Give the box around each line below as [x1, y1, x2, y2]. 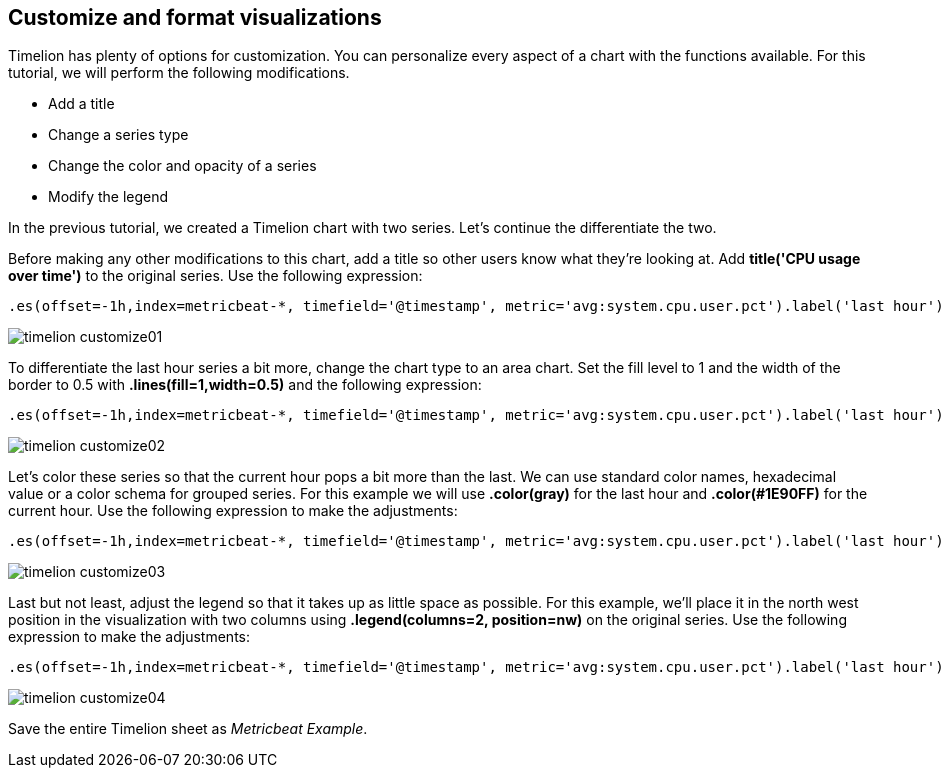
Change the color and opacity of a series [48, 157, 317, 175]
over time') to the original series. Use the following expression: [8, 267, 423, 285]
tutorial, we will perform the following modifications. [8, 64, 350, 82]
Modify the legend [48, 188, 169, 206]
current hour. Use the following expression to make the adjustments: [8, 502, 458, 520]
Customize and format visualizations [8, 5, 382, 30]
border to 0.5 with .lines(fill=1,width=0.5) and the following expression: [8, 376, 482, 394]
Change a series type [48, 126, 189, 144]
